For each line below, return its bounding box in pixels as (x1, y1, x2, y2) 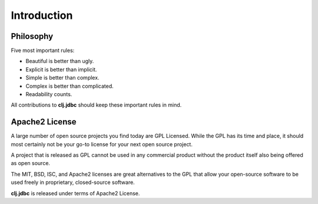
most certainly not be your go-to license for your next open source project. (11, 140, 193, 147)
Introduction (11, 9, 73, 22)
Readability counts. (25, 91, 72, 98)
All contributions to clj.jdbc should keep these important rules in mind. (11, 101, 182, 108)
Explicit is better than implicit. (25, 65, 97, 73)
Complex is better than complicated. (25, 83, 114, 90)
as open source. (11, 160, 50, 167)
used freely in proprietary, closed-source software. (11, 179, 135, 186)
